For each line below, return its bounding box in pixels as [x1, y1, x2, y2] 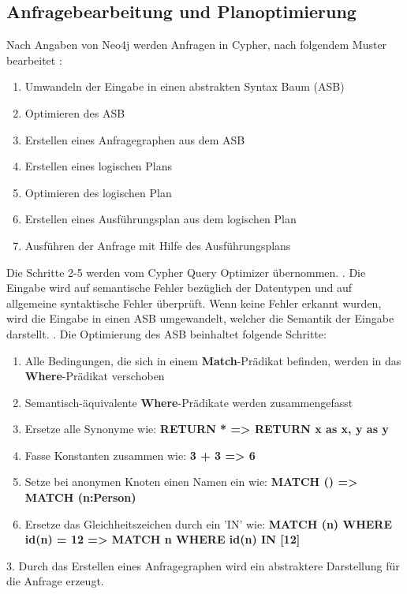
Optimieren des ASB [24, 104, 125, 121]
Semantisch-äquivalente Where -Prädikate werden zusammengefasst [24, 394, 353, 410]
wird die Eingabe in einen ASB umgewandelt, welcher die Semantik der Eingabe [6, 310, 394, 327]
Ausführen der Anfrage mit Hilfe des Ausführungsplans [24, 237, 291, 253]
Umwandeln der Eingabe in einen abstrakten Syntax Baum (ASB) [24, 78, 345, 95]
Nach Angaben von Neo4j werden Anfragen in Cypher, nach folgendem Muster [6, 36, 387, 53]
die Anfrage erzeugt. [6, 573, 104, 589]
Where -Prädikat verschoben [24, 368, 165, 384]
